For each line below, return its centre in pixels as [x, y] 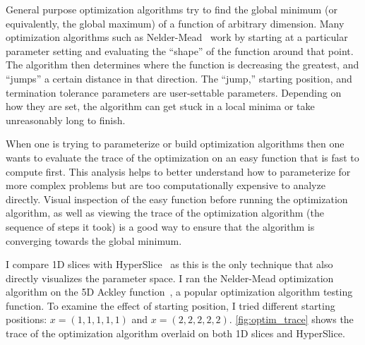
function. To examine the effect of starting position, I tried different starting [170, 305]
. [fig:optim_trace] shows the [291, 319]
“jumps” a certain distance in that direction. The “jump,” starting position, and [179, 78]
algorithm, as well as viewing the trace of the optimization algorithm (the [165, 213]
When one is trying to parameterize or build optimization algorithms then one [175, 144]
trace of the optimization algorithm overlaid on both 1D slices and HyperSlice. [175, 333]
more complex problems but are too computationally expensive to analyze [166, 185]
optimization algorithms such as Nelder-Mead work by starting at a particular [177, 37]
